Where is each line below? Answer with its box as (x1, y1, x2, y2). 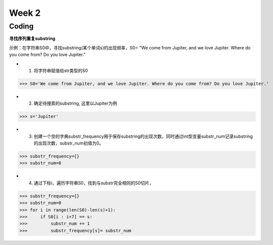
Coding (9, 22, 34, 31)
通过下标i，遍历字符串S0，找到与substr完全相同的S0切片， (34, 180, 154, 186)
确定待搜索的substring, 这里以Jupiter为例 (34, 100, 117, 106)
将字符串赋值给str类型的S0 (34, 67, 88, 74)
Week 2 (9, 7, 41, 18)
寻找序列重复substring (9, 36, 56, 41)
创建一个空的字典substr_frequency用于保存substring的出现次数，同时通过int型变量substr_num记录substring (34, 133, 253, 139)
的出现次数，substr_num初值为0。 (34, 140, 103, 146)
